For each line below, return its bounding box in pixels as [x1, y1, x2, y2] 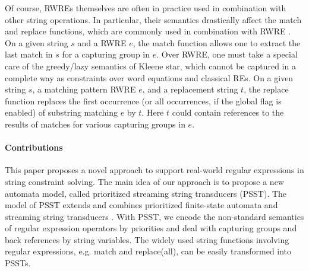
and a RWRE [77, 36, 127, 49]
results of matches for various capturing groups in [5, 117, 185, 130]
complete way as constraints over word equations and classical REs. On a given [5, 71, 294, 84]
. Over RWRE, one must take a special [156, 48, 298, 60]
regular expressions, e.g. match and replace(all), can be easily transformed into [5, 245, 292, 257]
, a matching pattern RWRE [32, 83, 136, 95]
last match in [5, 48, 53, 60]
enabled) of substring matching [5, 106, 118, 119]
